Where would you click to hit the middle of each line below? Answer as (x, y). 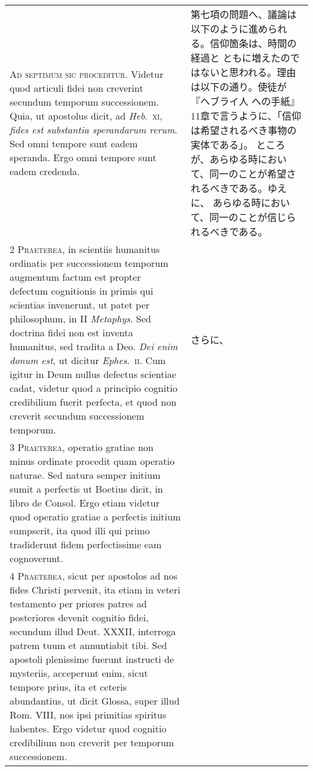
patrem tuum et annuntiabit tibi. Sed (88, 645)
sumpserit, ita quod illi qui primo (80, 530)
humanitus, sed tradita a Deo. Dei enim (94, 346)
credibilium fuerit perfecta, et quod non (93, 402)
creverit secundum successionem (77, 416)
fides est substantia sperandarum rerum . (94, 130)
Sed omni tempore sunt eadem (74, 143)
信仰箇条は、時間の (253, 43)
